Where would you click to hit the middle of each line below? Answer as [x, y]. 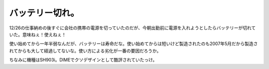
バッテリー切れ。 [44, 13]
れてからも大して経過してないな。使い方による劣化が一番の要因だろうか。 [85, 51]
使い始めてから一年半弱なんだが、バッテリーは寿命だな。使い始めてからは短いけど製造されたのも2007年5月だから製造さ [134, 44]
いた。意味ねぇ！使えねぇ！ [38, 34]
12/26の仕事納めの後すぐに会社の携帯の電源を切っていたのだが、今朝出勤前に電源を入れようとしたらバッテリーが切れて [133, 28]
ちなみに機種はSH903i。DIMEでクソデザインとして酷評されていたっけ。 [83, 60]
